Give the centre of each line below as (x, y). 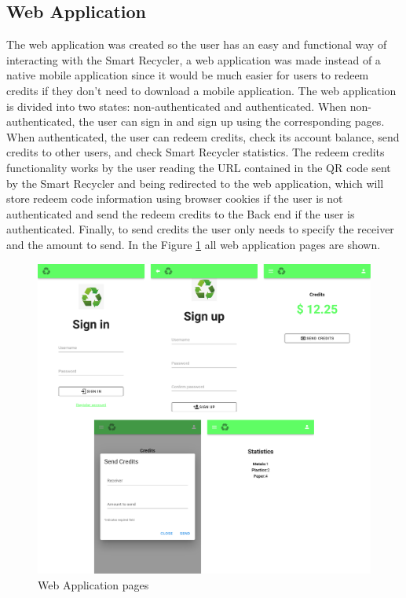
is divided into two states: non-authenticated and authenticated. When (177, 106)
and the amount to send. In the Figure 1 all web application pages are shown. (194, 244)
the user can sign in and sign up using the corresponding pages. (232, 121)
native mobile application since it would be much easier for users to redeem (188, 75)
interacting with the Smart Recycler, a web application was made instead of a (194, 59)
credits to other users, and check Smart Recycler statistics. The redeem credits (196, 152)
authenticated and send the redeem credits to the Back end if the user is (181, 213)
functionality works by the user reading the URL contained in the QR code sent (199, 167)
